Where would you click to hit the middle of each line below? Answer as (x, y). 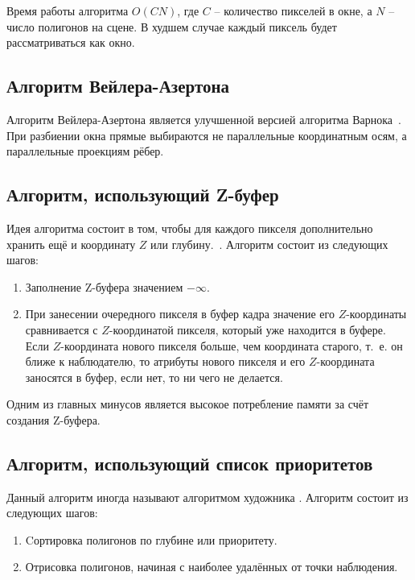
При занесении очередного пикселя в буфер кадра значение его (180, 314)
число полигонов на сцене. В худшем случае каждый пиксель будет (172, 26)
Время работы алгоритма (68, 10)
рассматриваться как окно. (71, 42)
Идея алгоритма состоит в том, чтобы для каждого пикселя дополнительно (190, 228)
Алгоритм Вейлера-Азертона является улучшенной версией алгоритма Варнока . (204, 119)
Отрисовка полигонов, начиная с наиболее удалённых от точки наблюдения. (212, 567)
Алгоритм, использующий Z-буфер (143, 195)
